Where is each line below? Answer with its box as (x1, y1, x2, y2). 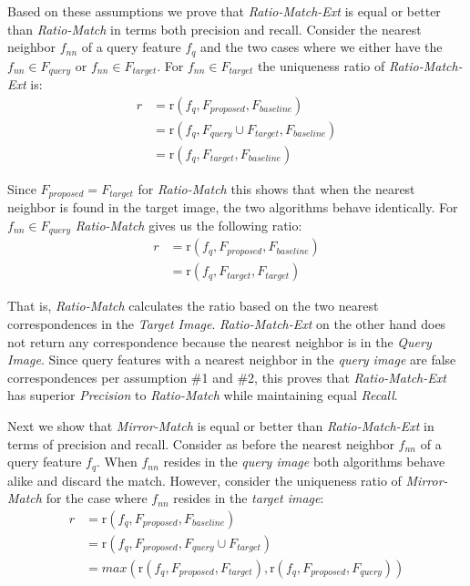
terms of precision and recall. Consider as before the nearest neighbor (7, 434, 394, 453)
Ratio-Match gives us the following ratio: (75, 215, 302, 234)
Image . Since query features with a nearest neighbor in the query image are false (7, 350, 456, 369)
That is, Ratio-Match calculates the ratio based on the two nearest (7, 296, 379, 315)
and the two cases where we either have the (200, 37, 443, 57)
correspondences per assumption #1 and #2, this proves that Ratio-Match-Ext (7, 367, 446, 386)
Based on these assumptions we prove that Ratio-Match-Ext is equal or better (7, 2, 441, 20)
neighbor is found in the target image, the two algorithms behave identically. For (7, 198, 458, 217)
